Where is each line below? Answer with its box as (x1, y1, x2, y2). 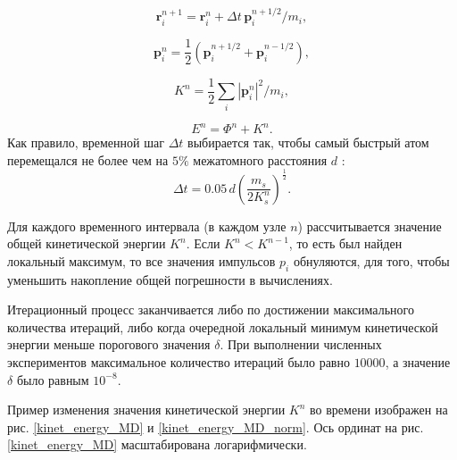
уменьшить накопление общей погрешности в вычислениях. (7, 270, 333, 289)
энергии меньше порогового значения (7, 335, 211, 354)
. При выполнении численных (220, 335, 382, 354)
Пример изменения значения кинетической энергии (7, 400, 286, 419)
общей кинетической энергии (7, 234, 166, 253)
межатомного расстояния (193, 150, 328, 169)
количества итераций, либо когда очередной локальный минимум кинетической (7, 317, 438, 336)
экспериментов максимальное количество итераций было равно (7, 352, 350, 371)
